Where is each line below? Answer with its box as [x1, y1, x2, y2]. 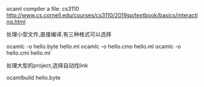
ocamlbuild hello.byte [6, 74, 61, 81]
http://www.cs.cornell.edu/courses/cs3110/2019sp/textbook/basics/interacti [6, 12, 198, 19]
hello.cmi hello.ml [6, 49, 51, 57]
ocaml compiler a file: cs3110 [6, 5, 80, 12]
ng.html [6, 18, 26, 25]
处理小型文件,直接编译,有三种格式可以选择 [6, 30, 112, 38]
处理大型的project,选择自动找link [6, 62, 88, 69]
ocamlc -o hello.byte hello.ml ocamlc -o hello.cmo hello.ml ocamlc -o [6, 43, 181, 50]
